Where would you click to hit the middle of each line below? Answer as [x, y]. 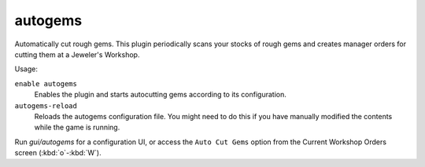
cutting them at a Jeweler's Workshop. [77, 54]
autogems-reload [46, 105]
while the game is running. [77, 127]
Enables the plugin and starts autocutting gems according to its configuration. [161, 95]
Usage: [26, 69]
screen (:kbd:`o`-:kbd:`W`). [58, 153]
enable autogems [46, 83]
